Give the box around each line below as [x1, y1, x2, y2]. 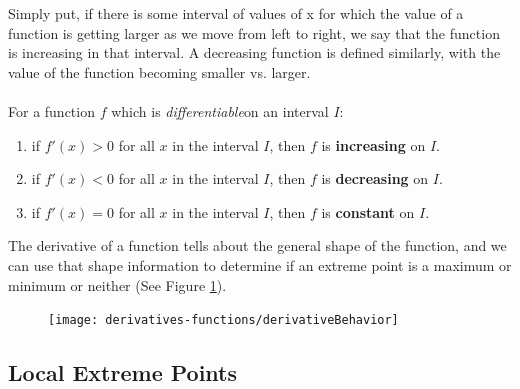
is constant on [321, 201, 415, 222]
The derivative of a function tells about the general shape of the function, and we [8, 235, 507, 256]
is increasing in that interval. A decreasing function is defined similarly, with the [8, 42, 501, 63]
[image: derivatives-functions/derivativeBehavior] [48, 313, 399, 328]
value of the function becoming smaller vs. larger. [8, 61, 311, 82]
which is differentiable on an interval [111, 100, 329, 121]
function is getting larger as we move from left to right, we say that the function [8, 22, 500, 43]
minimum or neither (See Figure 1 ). [8, 274, 227, 295]
